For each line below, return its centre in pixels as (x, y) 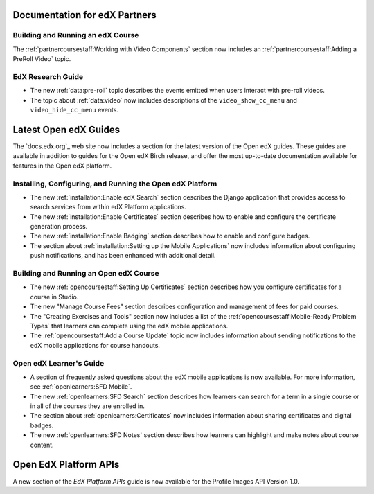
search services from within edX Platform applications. (108, 207)
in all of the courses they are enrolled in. (88, 406)
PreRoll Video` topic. (42, 59)
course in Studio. (54, 297)
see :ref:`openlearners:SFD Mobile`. (81, 387)
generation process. (59, 227)
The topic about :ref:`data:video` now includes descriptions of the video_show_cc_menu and (164, 100)
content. (42, 445)
